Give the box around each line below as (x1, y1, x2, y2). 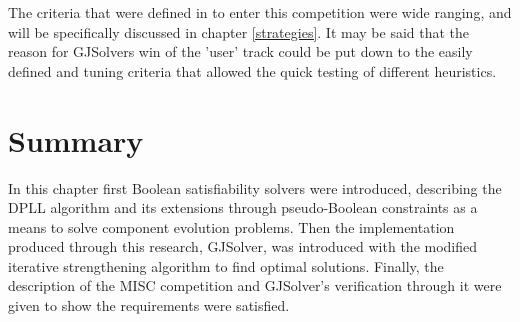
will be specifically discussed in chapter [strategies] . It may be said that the (8, 21, 470, 42)
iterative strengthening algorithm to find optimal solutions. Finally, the (8, 255, 444, 276)
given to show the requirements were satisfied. (8, 295, 290, 316)
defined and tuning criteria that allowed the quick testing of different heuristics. (8, 60, 497, 81)
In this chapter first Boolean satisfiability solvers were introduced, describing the (8, 177, 502, 198)
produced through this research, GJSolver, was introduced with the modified (8, 236, 478, 257)
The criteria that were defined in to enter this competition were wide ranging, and (8, 2, 512, 22)
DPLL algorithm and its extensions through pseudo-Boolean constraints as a (8, 197, 478, 218)
